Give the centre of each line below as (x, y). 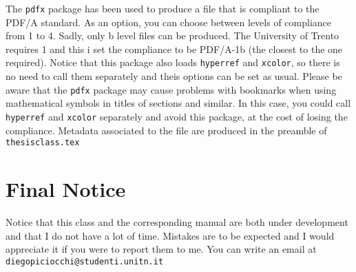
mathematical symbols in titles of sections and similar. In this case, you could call (178, 103)
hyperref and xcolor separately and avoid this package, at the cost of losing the (177, 116)
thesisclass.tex (43, 143)
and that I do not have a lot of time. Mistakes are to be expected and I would (170, 235)
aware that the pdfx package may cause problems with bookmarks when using (171, 89)
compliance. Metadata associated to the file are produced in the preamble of (166, 130)
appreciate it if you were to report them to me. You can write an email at (161, 249)
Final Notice (66, 189)
